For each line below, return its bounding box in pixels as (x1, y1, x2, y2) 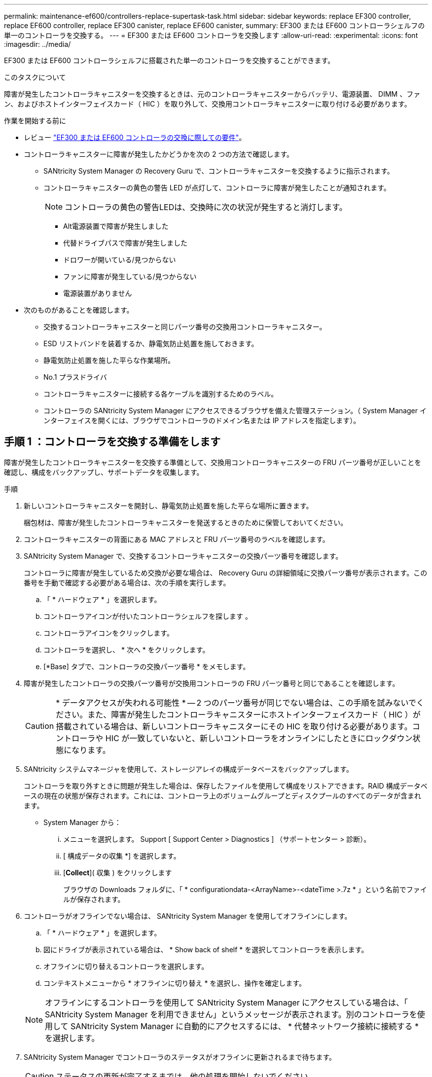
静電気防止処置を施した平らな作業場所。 (43, 356, 175, 364)
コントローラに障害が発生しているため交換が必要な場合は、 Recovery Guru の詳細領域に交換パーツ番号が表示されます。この (24, 568, 428, 577)
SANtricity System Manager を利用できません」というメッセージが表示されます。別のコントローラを (45, 1009, 417, 1019)
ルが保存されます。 (63, 895, 125, 903)
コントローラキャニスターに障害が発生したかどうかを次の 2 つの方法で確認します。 (24, 150, 294, 158)
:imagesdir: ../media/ (4, 40, 71, 48)
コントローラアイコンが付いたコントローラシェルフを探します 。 (43, 611, 252, 620)
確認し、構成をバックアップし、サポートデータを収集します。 (4, 467, 204, 476)
